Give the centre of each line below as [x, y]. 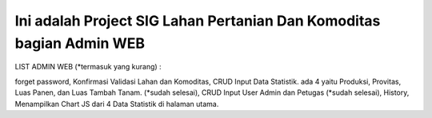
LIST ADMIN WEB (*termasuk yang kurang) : [88, 67]
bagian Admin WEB [80, 43]
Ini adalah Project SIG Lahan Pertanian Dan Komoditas [198, 21]
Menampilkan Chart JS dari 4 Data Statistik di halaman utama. [117, 104]
